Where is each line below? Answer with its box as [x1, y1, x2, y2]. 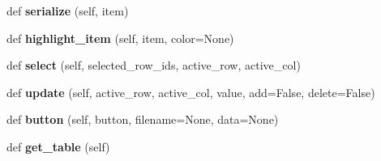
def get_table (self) [6, 138, 110, 155]
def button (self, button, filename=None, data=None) [6, 111, 279, 128]
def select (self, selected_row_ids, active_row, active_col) [6, 57, 301, 74]
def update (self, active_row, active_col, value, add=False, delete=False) [6, 83, 375, 100]
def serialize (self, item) [6, 2, 129, 19]
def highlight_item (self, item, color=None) [6, 29, 234, 46]
